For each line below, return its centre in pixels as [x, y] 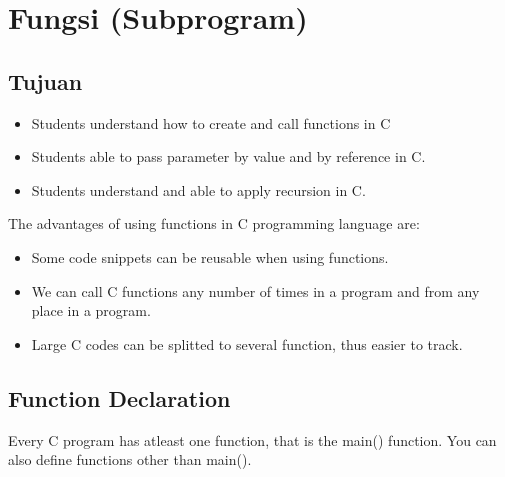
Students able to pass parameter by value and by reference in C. [228, 156]
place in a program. [91, 310]
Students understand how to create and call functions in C [211, 122]
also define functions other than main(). [130, 459]
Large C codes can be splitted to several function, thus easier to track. [247, 343]
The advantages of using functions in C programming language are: [214, 223]
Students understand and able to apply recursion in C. [198, 189]
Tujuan [45, 80]
